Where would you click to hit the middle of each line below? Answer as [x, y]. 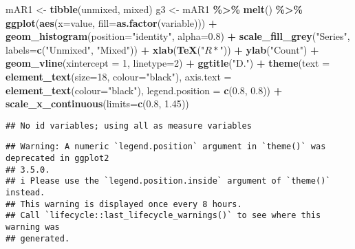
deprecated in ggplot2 [57, 159]
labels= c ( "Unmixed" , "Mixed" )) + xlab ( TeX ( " [105, 49]
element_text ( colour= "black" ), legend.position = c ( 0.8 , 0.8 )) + [144, 90]
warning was [33, 227]
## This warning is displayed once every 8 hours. [124, 204]
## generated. [38, 238]
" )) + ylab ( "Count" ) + [269, 49]
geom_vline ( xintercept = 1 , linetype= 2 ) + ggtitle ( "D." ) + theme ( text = [168, 63]
